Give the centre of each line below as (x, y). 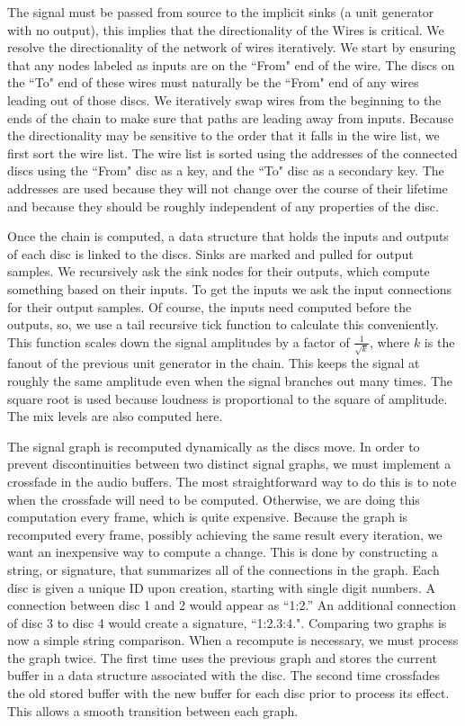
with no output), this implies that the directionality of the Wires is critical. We (226, 29)
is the (439, 341)
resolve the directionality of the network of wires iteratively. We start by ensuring (232, 47)
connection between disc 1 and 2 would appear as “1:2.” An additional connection (232, 605)
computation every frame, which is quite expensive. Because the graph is (208, 517)
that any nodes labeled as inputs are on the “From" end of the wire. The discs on (231, 64)
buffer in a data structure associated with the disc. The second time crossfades (224, 675)
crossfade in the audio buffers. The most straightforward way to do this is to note (232, 481)
